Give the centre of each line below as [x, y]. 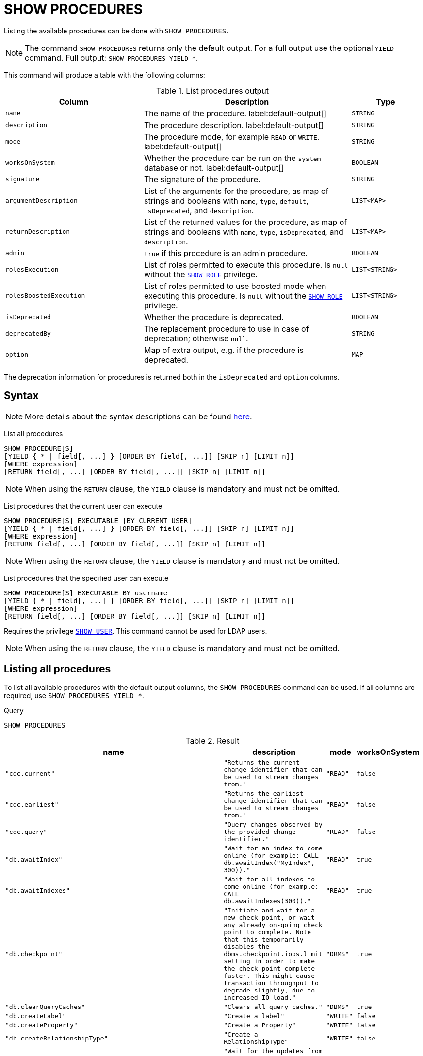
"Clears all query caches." [273, 1007]
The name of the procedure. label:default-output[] [235, 113]
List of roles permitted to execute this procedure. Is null [246, 264]
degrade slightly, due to [269, 991]
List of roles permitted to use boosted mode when [235, 286]
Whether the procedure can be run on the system [232, 158]
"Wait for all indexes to [269, 880]
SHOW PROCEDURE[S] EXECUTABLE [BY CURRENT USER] [98, 520]
